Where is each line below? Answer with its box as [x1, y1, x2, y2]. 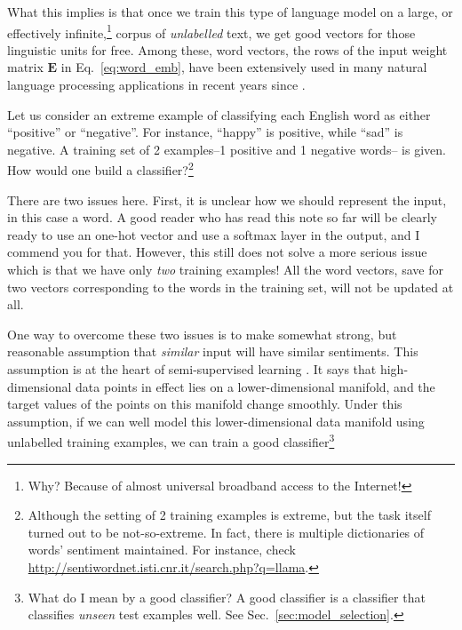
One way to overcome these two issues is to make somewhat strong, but [7, 324, 397, 343]
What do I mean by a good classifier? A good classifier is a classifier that [28, 587, 426, 606]
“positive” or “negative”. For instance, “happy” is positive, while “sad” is [7, 123, 403, 141]
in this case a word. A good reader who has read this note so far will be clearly [7, 208, 437, 227]
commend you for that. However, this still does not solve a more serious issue [7, 243, 427, 261]
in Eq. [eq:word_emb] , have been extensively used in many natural [60, 58, 427, 76]
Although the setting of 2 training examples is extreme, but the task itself [28, 506, 431, 524]
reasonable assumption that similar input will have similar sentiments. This [7, 342, 418, 361]
